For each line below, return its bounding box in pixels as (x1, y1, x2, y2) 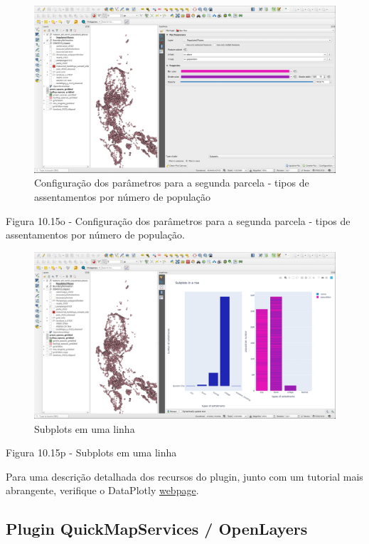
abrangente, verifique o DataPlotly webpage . (6, 483, 199, 498)
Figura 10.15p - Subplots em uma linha (6, 445, 177, 460)
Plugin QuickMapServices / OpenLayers (6, 518, 308, 540)
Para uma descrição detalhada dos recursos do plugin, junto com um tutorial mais (6, 469, 363, 483)
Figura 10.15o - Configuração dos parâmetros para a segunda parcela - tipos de (6, 213, 351, 228)
